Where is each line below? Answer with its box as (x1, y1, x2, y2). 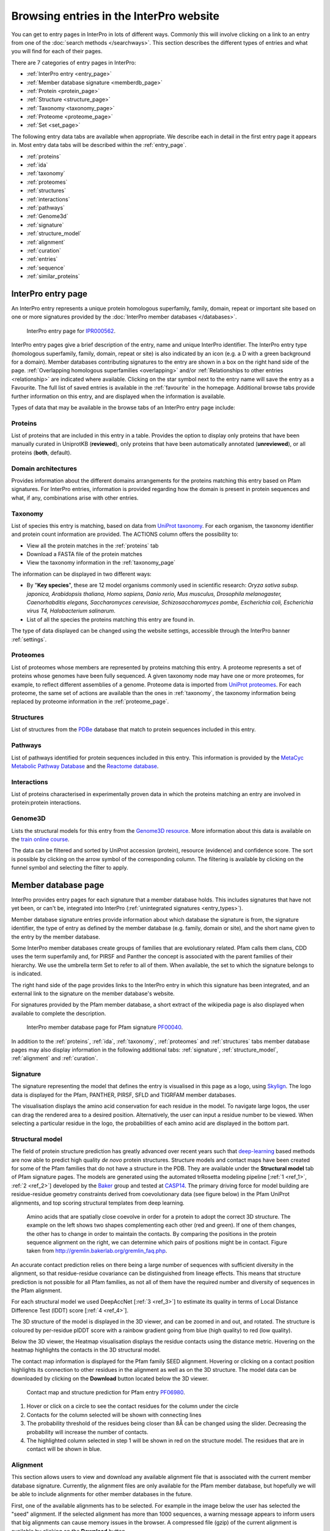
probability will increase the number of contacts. (26, 1428, 149, 1435)
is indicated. (11, 970, 42, 977)
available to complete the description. (11, 1009, 106, 1017)
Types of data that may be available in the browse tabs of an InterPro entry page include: (11, 404, 235, 411)
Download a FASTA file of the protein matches (26, 551, 143, 558)
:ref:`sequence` (26, 264, 65, 271)
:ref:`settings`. (11, 636, 47, 643)
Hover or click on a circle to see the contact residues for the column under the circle (26, 1402, 239, 1410)
